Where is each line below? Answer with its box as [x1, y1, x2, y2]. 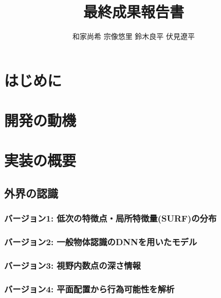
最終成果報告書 [83, 1, 184, 22]
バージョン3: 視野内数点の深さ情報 [4, 259, 141, 272]
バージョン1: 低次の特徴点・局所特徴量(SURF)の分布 [4, 212, 217, 225]
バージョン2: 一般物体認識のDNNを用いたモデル [4, 235, 197, 248]
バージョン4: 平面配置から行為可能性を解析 [4, 282, 175, 295]
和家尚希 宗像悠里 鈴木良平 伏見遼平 [72, 31, 195, 42]
